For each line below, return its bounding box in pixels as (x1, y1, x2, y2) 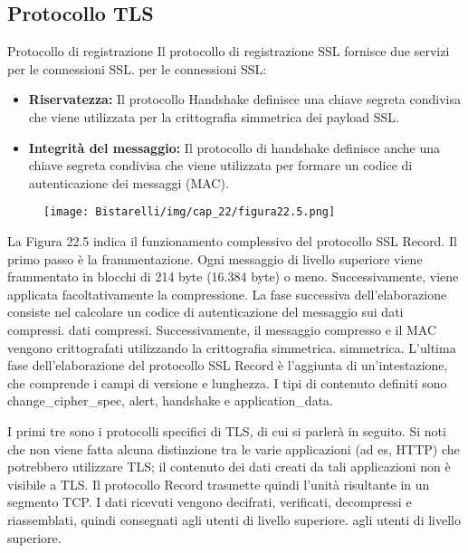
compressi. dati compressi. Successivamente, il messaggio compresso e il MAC (7, 319, 437, 338)
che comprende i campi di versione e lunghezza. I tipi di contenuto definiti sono (7, 373, 447, 392)
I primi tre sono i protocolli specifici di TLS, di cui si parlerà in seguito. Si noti (7, 421, 446, 440)
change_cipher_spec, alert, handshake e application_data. (7, 391, 333, 410)
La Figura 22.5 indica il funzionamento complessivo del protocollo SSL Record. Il (7, 232, 457, 251)
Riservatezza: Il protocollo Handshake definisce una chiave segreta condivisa (28, 90, 461, 109)
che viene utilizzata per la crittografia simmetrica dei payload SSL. (28, 107, 399, 126)
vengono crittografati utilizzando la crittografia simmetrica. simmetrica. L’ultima (7, 338, 456, 357)
